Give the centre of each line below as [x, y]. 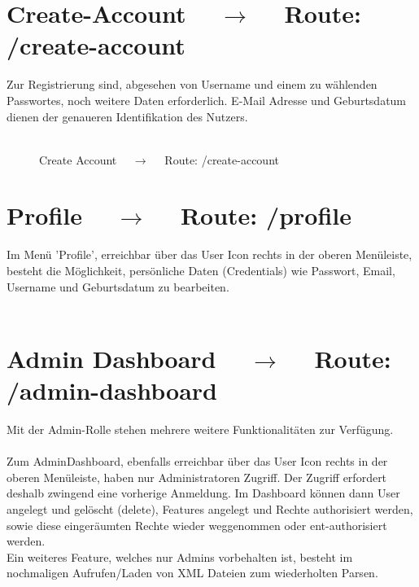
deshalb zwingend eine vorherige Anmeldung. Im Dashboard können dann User [203, 493]
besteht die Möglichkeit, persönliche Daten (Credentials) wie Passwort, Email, [201, 270]
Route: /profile [266, 215]
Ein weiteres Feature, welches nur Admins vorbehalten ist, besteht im [180, 556]
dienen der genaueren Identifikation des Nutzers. [127, 116]
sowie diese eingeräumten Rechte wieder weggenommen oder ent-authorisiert [197, 525]
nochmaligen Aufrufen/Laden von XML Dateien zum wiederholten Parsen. [192, 573]
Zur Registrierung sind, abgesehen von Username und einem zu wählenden [192, 84]
